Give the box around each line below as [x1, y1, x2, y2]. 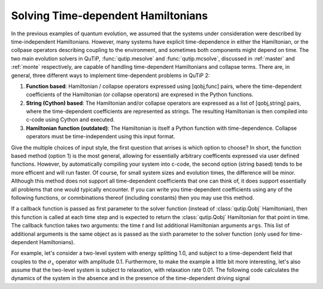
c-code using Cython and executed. [26, 116, 115, 123]
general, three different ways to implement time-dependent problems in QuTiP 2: [11, 72, 211, 79]
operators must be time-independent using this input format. [26, 133, 176, 140]
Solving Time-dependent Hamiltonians [11, 9, 208, 22]
